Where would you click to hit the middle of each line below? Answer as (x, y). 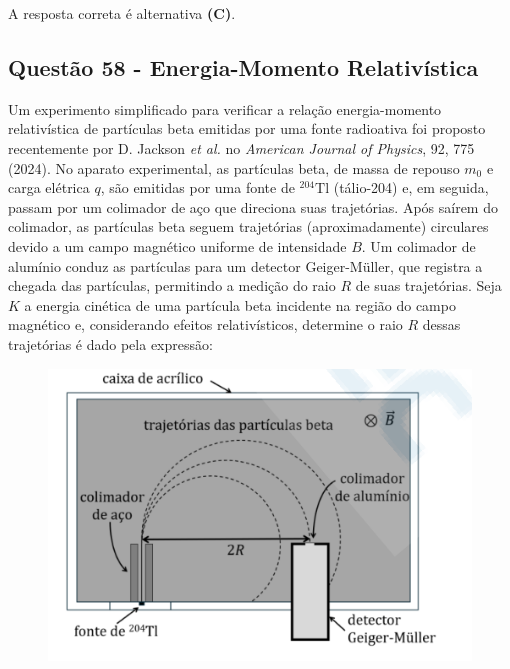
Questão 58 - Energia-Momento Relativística (243, 66)
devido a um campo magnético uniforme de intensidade (177, 245)
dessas (441, 324)
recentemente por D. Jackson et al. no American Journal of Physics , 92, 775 (241, 147)
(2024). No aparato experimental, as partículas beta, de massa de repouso (234, 167)
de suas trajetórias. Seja (428, 285)
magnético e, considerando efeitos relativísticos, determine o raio (205, 324)
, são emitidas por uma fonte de (197, 187)
